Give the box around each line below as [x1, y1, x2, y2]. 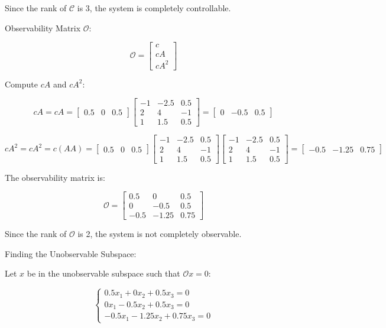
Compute [5, 77, 38, 90]
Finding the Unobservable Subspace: [5, 247, 137, 259]
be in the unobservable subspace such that [27, 267, 180, 280]
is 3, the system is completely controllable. [77, 2, 231, 14]
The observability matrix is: [5, 171, 105, 183]
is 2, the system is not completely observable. [77, 228, 242, 240]
